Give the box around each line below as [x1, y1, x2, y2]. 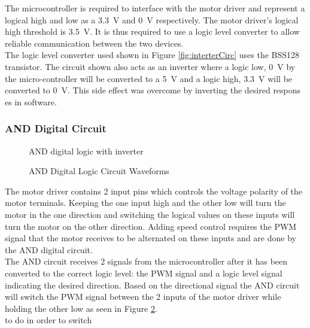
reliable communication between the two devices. [5, 37, 184, 49]
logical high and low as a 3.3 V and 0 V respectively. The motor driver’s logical [5, 13, 299, 26]
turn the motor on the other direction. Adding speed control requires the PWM [5, 220, 297, 232]
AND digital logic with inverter [29, 144, 144, 157]
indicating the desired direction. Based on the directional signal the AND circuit [5, 278, 300, 291]
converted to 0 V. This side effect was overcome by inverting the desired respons [5, 84, 301, 96]
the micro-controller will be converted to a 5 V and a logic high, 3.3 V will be [5, 72, 293, 84]
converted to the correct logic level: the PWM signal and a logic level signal [5, 266, 282, 279]
